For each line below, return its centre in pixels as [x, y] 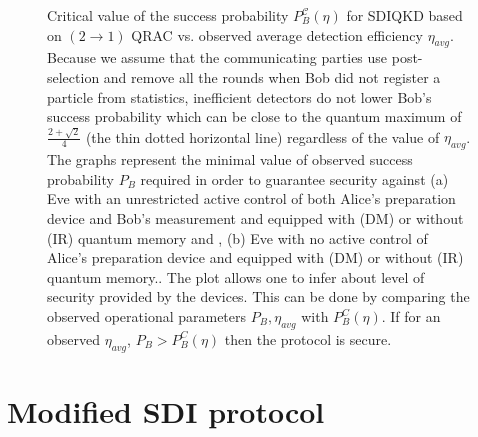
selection [73, 76]
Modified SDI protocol [166, 410]
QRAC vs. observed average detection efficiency [277, 34]
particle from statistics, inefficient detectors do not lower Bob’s [239, 96]
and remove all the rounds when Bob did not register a [272, 76]
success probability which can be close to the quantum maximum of [254, 116]
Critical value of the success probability [168, 15]
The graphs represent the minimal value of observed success [230, 159]
